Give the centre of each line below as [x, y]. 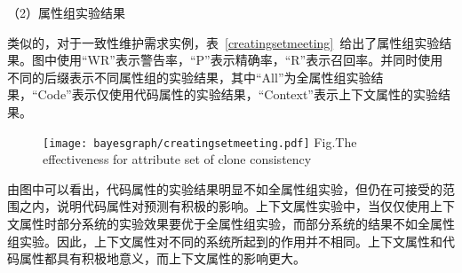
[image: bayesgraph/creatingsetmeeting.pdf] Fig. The [200, 141]
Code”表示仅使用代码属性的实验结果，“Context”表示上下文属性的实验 [238, 94]
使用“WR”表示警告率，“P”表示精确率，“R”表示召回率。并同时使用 [250, 60]
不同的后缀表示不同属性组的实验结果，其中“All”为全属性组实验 [189, 77]
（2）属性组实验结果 [66, 12]
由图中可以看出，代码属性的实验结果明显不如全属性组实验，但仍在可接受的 [225, 188]
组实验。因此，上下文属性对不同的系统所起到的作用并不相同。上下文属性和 [225, 241]
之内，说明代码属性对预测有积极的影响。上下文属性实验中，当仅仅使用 [224, 206]
